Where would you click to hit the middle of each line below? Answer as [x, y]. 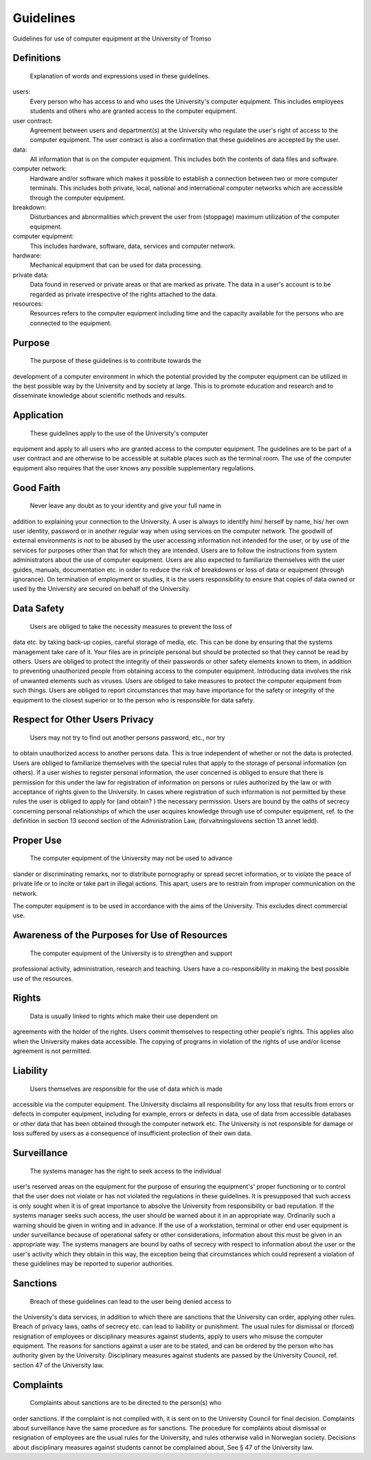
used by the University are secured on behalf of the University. [101, 589]
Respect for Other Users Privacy [83, 720]
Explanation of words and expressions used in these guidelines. [120, 76]
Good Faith [37, 488]
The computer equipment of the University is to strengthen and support [131, 953]
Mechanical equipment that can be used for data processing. [116, 265]
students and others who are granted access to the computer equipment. [133, 111]
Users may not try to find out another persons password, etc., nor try [127, 738]
